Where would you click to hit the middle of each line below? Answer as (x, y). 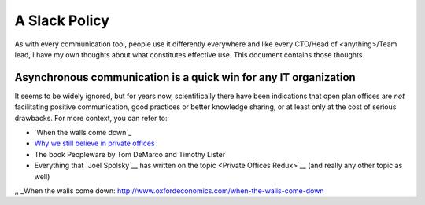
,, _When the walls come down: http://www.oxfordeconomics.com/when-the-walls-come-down (169, 190)
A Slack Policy (62, 20)
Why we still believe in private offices (94, 143)
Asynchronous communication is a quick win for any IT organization (185, 77)
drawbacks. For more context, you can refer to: (91, 118)
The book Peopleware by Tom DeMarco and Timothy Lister (130, 154)
